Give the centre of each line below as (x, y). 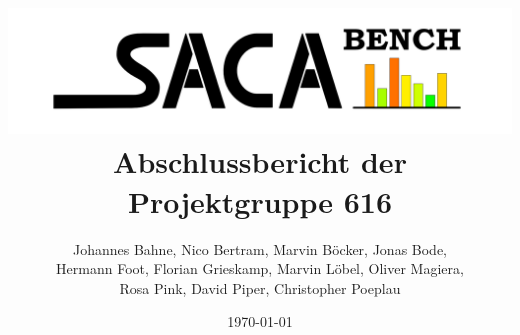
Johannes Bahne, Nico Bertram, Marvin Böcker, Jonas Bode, (260, 248)
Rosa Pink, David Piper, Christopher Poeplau (260, 287)
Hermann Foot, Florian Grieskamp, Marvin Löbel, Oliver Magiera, (260, 268)
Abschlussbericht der (260, 161)
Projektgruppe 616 (260, 200)
